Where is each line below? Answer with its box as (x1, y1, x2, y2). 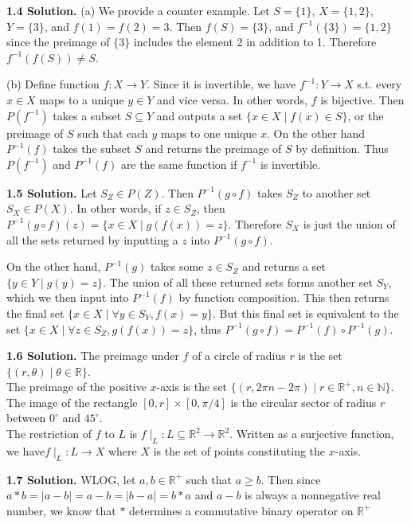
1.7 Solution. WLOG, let (6, 471, 136, 487)
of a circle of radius (192, 347, 286, 364)
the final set (6, 304, 65, 321)
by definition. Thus (296, 140, 389, 157)
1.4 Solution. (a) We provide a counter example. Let (6, 2, 270, 18)
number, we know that (6, 502, 116, 518)
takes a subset (53, 107, 122, 123)
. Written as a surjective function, (229, 425, 394, 442)
